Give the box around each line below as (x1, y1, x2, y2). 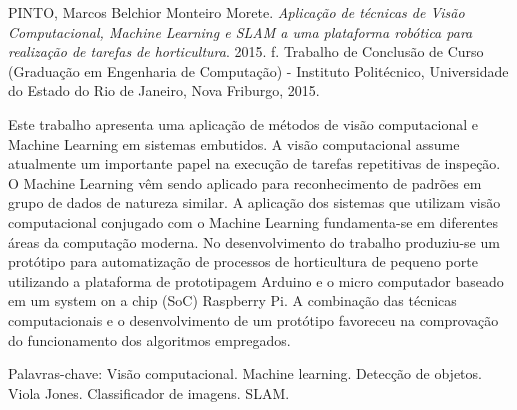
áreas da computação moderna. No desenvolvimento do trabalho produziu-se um (8, 231, 500, 252)
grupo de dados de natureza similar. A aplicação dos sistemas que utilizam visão (8, 192, 501, 213)
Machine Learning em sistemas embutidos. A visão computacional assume (8, 133, 460, 154)
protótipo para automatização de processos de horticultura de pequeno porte (8, 251, 478, 272)
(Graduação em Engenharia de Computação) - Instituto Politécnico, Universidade (8, 60, 509, 81)
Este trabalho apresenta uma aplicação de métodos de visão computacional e (8, 113, 478, 134)
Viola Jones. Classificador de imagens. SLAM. (8, 382, 290, 403)
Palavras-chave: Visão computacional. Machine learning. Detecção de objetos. (8, 363, 482, 384)
